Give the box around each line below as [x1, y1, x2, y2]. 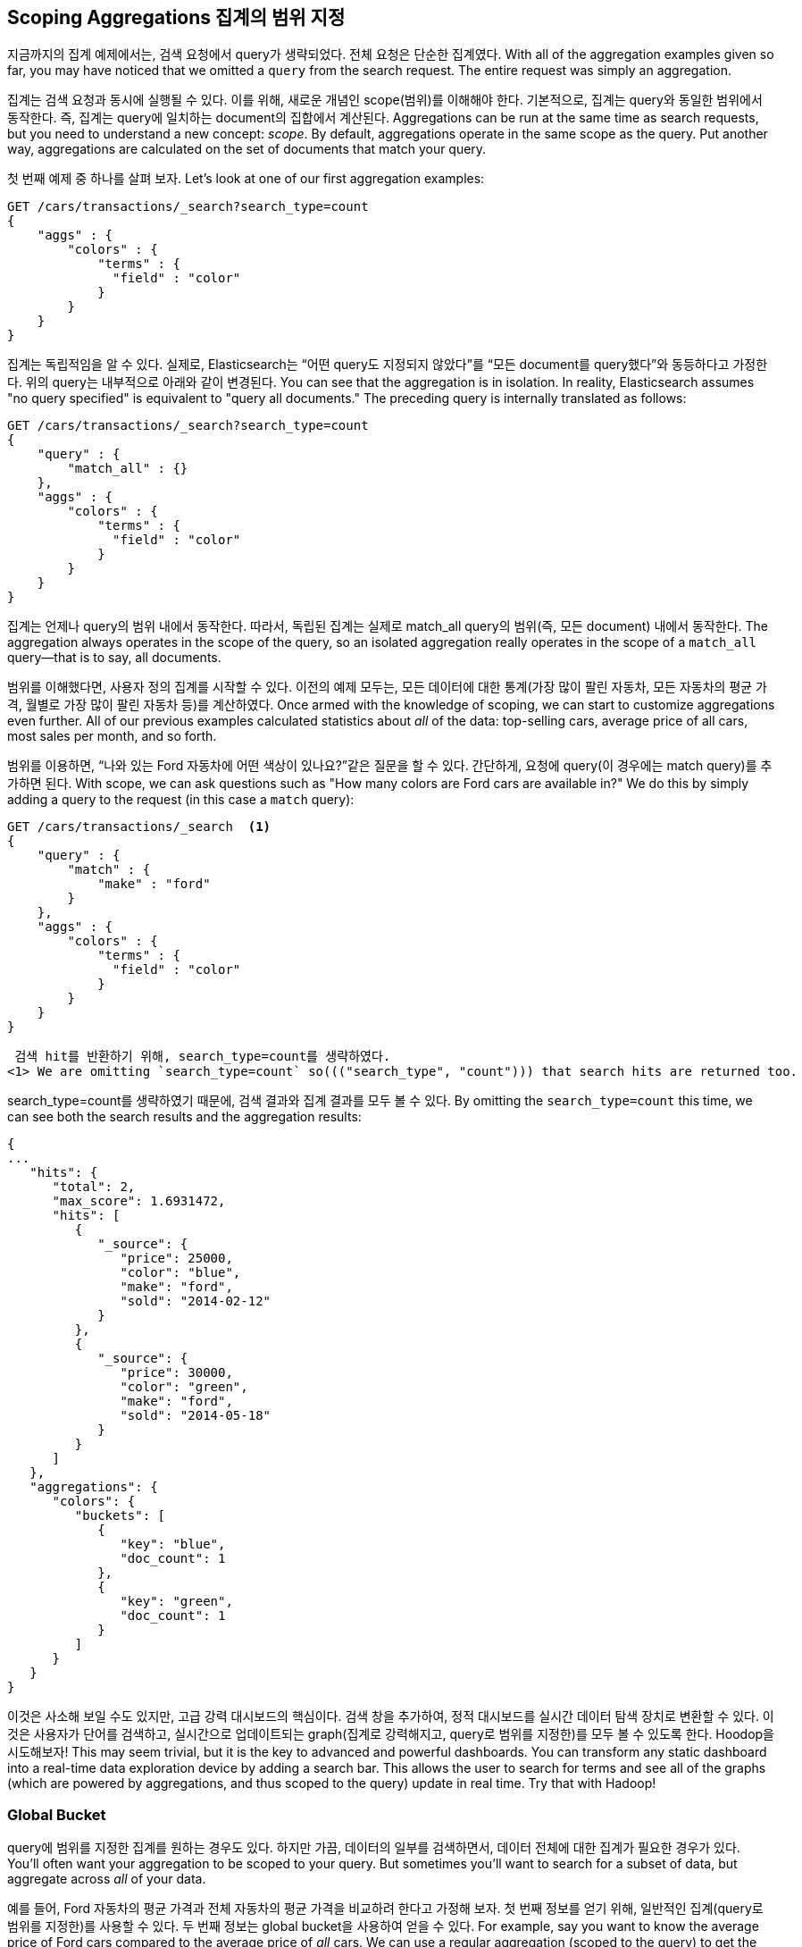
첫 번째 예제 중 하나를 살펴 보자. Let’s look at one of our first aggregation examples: [7, 171, 485, 187]
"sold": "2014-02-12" [120, 1294, 272, 1309]
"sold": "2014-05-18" [120, 1408, 272, 1423]
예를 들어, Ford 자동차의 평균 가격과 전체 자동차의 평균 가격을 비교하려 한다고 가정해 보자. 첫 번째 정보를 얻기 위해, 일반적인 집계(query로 [7, 1901, 764, 1917]
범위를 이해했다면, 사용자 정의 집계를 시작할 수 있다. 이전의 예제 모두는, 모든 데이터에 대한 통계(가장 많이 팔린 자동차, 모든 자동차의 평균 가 [7, 679, 767, 695]
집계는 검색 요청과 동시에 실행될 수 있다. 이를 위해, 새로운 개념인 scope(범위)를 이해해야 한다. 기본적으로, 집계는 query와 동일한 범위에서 [7, 92, 763, 108]
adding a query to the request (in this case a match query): [7, 792, 355, 808]
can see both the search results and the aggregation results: [7, 1109, 362, 1125]
